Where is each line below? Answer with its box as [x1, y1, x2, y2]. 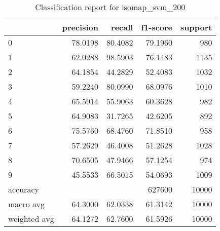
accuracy [8, 183, 39, 195]
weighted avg [8, 213, 54, 224]
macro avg [8, 198, 45, 210]
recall [111, 21, 133, 33]
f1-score [141, 21, 173, 33]
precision [62, 21, 98, 33]
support [180, 21, 212, 33]
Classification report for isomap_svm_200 [35, 1, 186, 13]
